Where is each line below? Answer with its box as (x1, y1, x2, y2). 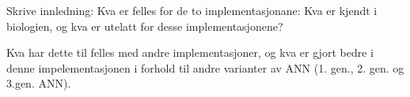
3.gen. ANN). (6, 75, 71, 91)
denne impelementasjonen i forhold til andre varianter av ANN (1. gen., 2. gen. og (6, 59, 404, 76)
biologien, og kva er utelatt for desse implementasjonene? (6, 17, 283, 34)
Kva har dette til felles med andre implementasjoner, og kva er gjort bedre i (6, 44, 374, 61)
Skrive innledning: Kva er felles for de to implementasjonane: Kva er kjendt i (6, 2, 378, 18)
